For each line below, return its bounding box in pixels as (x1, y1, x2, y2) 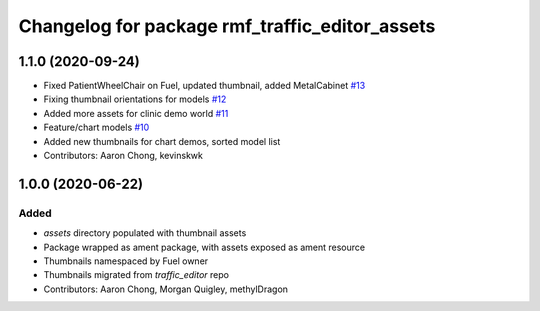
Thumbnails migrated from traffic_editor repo (43, 269, 230, 281)
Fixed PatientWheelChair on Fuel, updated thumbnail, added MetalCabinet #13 (43, 80, 366, 92)
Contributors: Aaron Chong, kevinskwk (43, 150, 204, 162)
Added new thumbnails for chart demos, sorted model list (43, 135, 281, 147)
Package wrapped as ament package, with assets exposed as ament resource (43, 241, 365, 253)
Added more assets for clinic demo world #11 (43, 107, 229, 119)
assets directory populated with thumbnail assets (43, 227, 247, 239)
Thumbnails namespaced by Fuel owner (43, 255, 209, 267)
